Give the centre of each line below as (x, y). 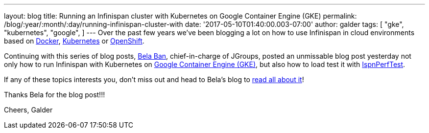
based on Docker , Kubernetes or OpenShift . (74, 41)
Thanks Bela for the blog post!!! (55, 95)
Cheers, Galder (28, 110)
